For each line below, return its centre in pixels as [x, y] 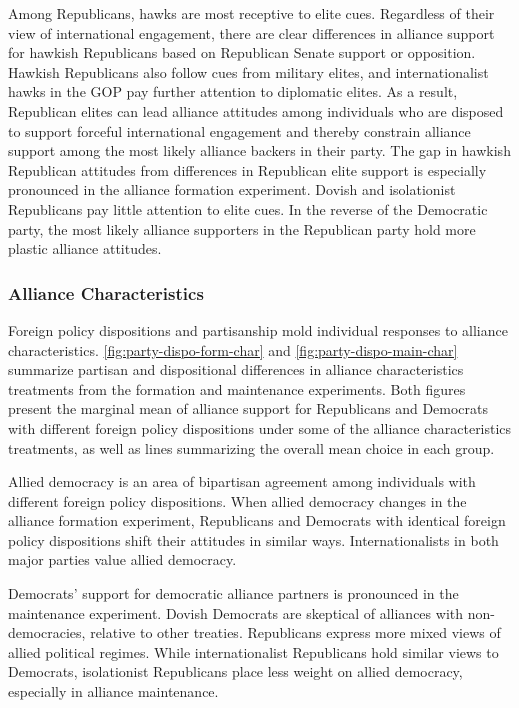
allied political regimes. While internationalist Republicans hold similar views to [253, 651]
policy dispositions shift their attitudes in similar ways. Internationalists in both [253, 539]
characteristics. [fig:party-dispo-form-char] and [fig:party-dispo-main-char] [233, 349]
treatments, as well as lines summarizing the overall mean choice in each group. [251, 447]
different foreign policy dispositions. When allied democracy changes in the [237, 500]
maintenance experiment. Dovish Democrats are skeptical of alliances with [235, 612]
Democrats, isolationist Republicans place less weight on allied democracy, [235, 671]
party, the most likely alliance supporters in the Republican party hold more [242, 228]
